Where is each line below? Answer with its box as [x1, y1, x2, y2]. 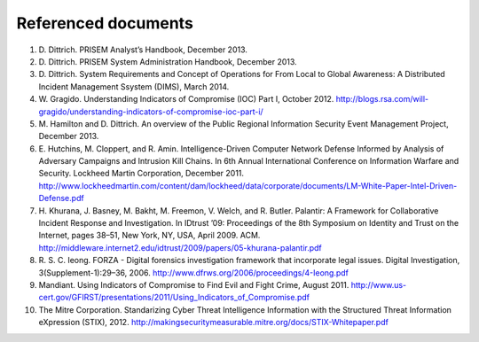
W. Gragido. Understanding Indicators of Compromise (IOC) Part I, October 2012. [38, 94, 334, 105]
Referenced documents [16, 13, 194, 33]
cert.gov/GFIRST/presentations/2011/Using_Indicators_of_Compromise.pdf [38, 292, 310, 303]
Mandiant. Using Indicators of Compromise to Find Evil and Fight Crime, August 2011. [38, 279, 349, 290]
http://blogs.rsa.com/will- [335, 94, 429, 105]
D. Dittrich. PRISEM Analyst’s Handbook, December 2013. [38, 44, 248, 55]
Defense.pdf [38, 193, 84, 204]
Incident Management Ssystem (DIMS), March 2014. [38, 81, 230, 92]
